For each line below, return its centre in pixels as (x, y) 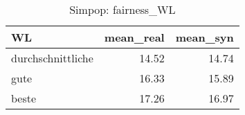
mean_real (134, 37)
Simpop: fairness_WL (122, 9)
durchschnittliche (52, 58)
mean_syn (205, 37)
